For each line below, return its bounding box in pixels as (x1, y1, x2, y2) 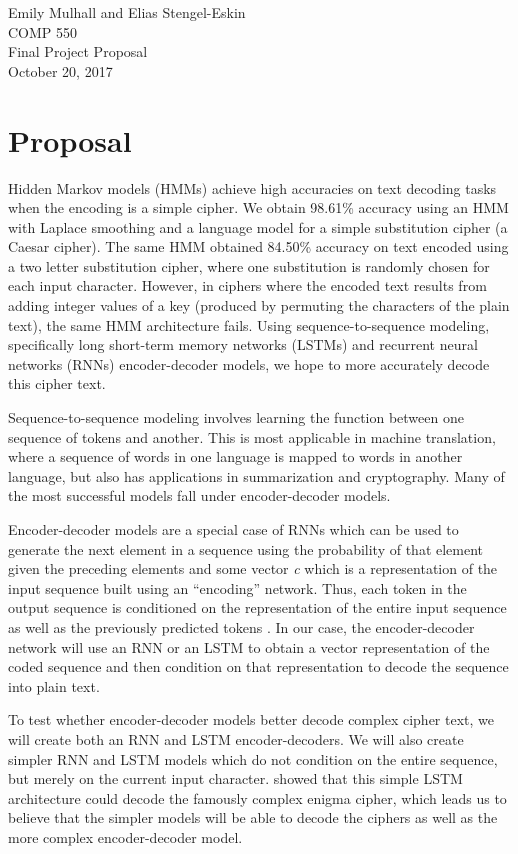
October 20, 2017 (8, 60, 113, 81)
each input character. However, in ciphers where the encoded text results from (8, 275, 487, 296)
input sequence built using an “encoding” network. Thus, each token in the (8, 577, 467, 598)
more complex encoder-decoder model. (8, 826, 243, 847)
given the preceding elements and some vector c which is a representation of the (8, 558, 498, 579)
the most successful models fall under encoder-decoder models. (8, 485, 391, 506)
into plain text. (8, 675, 100, 696)
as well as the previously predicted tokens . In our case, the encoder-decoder (8, 616, 475, 637)
